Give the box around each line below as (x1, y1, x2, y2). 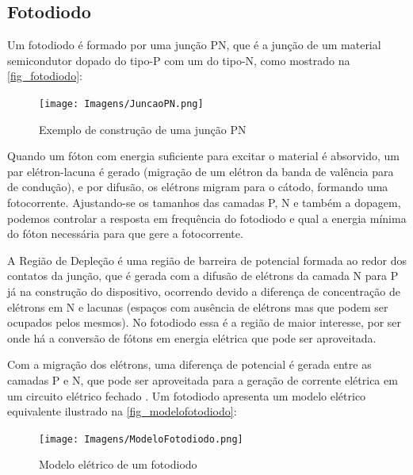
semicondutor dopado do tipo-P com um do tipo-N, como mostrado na (7, 52, 350, 68)
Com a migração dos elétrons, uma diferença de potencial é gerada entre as (7, 356, 372, 373)
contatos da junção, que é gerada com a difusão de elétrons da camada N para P (7, 267, 399, 284)
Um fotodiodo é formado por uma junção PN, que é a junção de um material (7, 36, 381, 53)
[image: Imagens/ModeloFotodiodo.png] (39, 433, 243, 445)
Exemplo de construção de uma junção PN (39, 121, 247, 137)
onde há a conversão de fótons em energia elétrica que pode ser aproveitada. (7, 329, 377, 346)
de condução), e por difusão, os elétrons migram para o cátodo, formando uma (7, 178, 388, 195)
